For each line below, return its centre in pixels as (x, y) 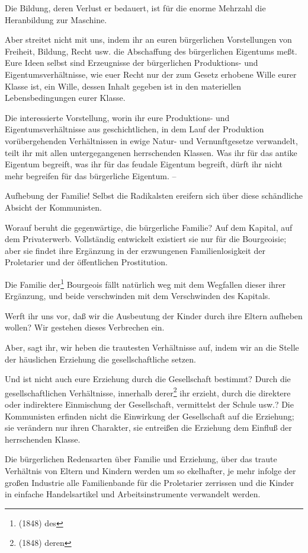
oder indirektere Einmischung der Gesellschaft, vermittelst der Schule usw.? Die (149, 404)
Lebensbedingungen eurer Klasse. (65, 98)
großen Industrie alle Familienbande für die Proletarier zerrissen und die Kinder (150, 482)
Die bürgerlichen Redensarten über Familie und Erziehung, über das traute (141, 459)
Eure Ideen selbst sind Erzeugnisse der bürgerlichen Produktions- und (131, 63)
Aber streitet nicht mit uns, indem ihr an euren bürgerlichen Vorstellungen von (148, 39)
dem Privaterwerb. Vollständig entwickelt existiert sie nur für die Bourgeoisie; (146, 239)
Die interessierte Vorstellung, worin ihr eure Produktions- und (117, 117)
